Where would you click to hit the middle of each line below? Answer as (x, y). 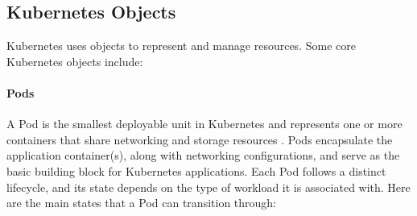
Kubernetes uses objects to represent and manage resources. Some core (181, 46)
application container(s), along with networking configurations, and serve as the (203, 155)
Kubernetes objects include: (75, 61)
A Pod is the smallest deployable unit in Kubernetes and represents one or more (204, 124)
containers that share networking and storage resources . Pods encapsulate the (200, 139)
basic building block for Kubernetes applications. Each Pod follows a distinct (196, 170)
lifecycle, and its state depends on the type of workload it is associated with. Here (208, 187)
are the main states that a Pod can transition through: (142, 203)
